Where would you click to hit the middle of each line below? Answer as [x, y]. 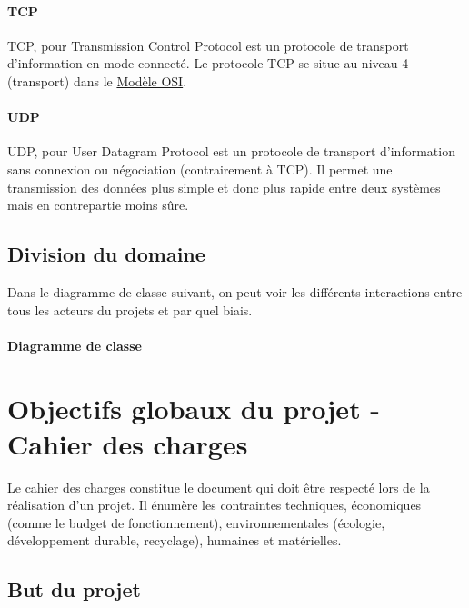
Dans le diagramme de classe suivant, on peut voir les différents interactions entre [235, 291]
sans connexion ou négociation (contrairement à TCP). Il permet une [200, 169]
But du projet [74, 589]
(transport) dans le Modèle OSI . [97, 80]
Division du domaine [106, 254]
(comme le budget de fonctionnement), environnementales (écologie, [196, 522]
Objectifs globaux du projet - [194, 408]
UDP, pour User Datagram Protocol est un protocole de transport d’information [231, 151]
